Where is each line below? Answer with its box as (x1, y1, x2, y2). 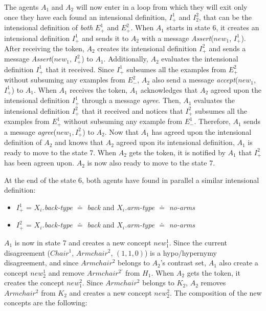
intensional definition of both (4, 22, 93, 33)
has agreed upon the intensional (151, 126, 252, 137)
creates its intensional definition (97, 43, 197, 53)
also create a (219, 257, 258, 268)
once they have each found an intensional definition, (4, 11, 167, 22)
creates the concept (4, 277, 64, 288)
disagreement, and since (4, 257, 79, 268)
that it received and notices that (81, 105, 183, 116)
